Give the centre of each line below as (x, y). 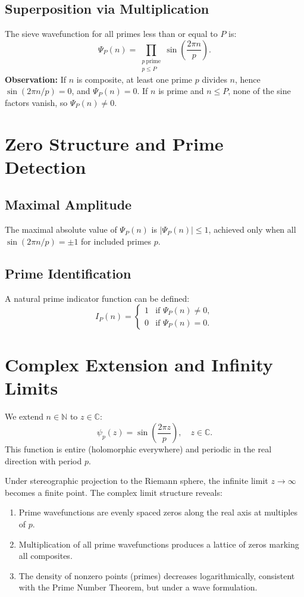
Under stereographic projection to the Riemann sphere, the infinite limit (137, 481)
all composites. (46, 556)
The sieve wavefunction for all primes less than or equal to (111, 34)
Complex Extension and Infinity (139, 365)
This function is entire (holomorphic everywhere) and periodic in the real (138, 449)
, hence (248, 79)
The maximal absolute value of (61, 229)
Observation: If (36, 79)
